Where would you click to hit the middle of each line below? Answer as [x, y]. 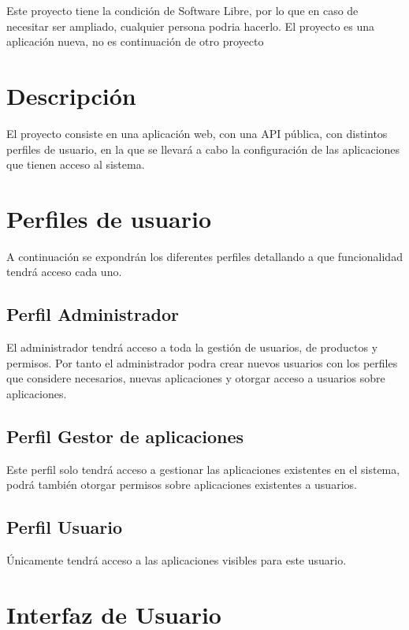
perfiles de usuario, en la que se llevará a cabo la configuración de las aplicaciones [203, 149]
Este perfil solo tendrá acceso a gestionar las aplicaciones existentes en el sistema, [203, 469]
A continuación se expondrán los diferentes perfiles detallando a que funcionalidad [204, 256]
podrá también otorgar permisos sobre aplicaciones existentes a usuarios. [182, 485]
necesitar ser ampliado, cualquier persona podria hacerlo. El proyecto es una [191, 26]
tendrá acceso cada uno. [64, 272]
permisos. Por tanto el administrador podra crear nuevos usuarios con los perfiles [202, 362]
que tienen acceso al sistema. [76, 164]
